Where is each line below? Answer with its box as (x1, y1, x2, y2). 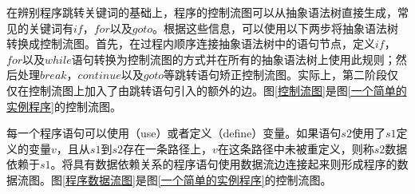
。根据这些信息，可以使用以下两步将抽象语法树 (152, 19, 399, 36)
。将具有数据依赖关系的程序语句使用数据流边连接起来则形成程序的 (50, 156, 397, 172)
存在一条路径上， (122, 140, 212, 156)
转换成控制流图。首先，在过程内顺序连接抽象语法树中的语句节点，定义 (6, 35, 375, 52)
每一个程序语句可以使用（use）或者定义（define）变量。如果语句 (6, 125, 342, 141)
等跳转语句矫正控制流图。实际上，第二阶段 (164, 66, 388, 83)
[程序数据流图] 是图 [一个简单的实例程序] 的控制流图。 (62, 171, 332, 188)
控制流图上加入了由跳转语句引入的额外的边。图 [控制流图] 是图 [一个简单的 (28, 81, 407, 98)
